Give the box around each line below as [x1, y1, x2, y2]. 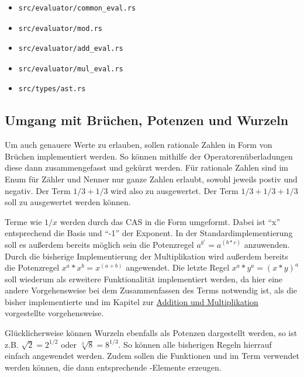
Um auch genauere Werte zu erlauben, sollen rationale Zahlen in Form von [5, 139, 272, 151]
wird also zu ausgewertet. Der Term [110, 184, 239, 196]
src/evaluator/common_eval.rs [18, 4, 136, 12]
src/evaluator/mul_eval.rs [18, 64, 123, 73]
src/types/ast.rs [18, 85, 86, 94]
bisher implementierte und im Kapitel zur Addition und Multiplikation [5, 295, 258, 307]
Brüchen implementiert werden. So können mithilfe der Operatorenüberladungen [5, 150, 293, 162]
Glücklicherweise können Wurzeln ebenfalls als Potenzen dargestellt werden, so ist [5, 327, 298, 339]
